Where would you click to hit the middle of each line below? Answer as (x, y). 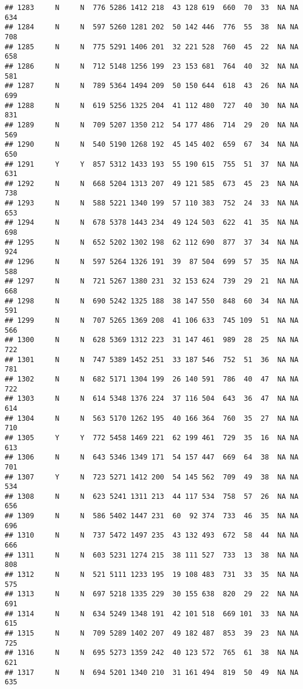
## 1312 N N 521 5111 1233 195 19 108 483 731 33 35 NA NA (152, 575)
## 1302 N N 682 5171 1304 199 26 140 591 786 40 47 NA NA (152, 379)
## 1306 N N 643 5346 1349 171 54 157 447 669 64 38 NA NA (152, 457)
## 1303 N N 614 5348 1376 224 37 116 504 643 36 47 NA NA (152, 399)
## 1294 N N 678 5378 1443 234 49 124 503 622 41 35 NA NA (152, 223)
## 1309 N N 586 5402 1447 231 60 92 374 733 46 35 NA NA (152, 516)
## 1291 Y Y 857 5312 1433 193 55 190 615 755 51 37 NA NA (152, 164)
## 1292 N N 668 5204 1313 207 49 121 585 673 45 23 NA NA (152, 183)
